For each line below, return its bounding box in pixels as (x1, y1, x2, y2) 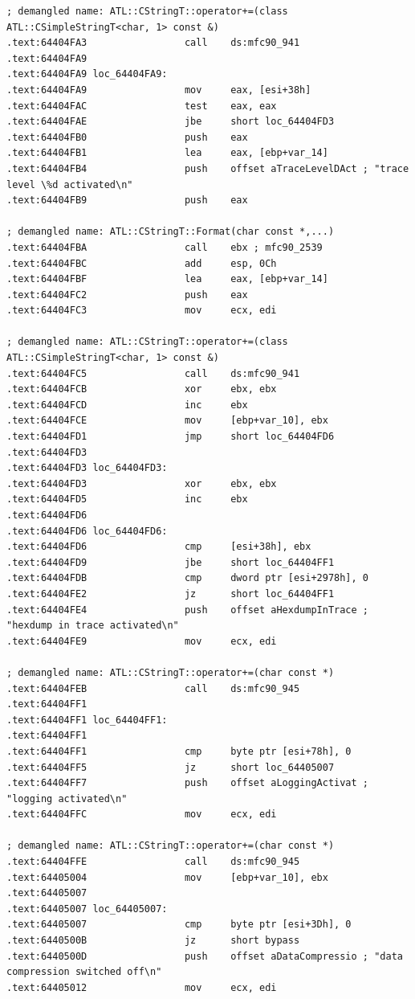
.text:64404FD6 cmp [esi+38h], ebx (6, 541, 311, 553)
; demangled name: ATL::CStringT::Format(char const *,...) (6, 226, 335, 238)
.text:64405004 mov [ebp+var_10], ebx (6, 871, 328, 883)
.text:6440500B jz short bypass (6, 935, 300, 947)
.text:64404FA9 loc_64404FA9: (6, 68, 168, 80)
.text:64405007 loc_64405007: (6, 903, 168, 915)
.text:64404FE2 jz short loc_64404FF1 (6, 588, 335, 600)
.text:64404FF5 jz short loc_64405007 (6, 761, 335, 773)
